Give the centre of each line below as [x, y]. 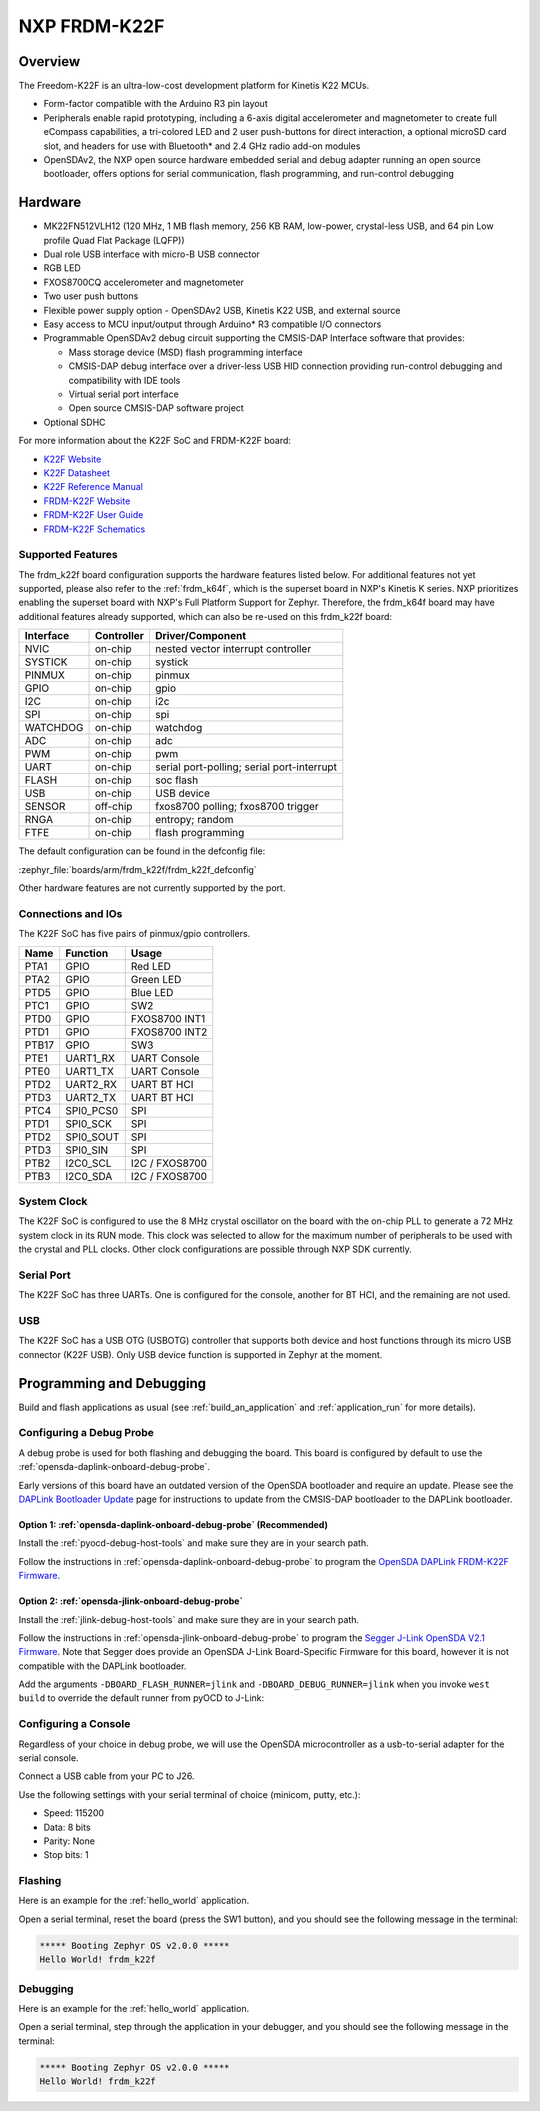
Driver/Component [201, 636]
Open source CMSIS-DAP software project [156, 408]
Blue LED [152, 992]
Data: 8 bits [67, 1827]
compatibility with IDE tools [124, 380]
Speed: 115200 [74, 1813]
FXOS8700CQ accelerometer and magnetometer [144, 282]
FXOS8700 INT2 [169, 1032]
